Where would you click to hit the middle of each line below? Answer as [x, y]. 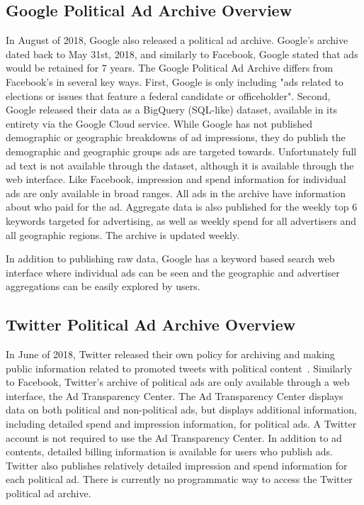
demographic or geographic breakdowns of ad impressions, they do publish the [176, 137]
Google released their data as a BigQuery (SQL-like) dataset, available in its [171, 110]
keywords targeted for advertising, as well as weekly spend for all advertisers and [181, 220]
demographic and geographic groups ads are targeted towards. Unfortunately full [181, 151]
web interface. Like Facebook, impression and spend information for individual [176, 179]
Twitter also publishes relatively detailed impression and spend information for [177, 465]
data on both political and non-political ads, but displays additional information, [181, 410]
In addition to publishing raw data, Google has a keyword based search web [170, 259]
